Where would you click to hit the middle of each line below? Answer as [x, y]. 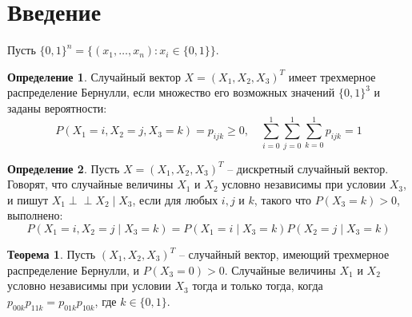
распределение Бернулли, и [73, 269]
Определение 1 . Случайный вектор [94, 76]
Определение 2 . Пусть [64, 168]
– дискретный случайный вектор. [308, 168]
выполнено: [35, 215]
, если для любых [175, 199]
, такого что [283, 199]
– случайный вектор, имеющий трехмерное [284, 254]
